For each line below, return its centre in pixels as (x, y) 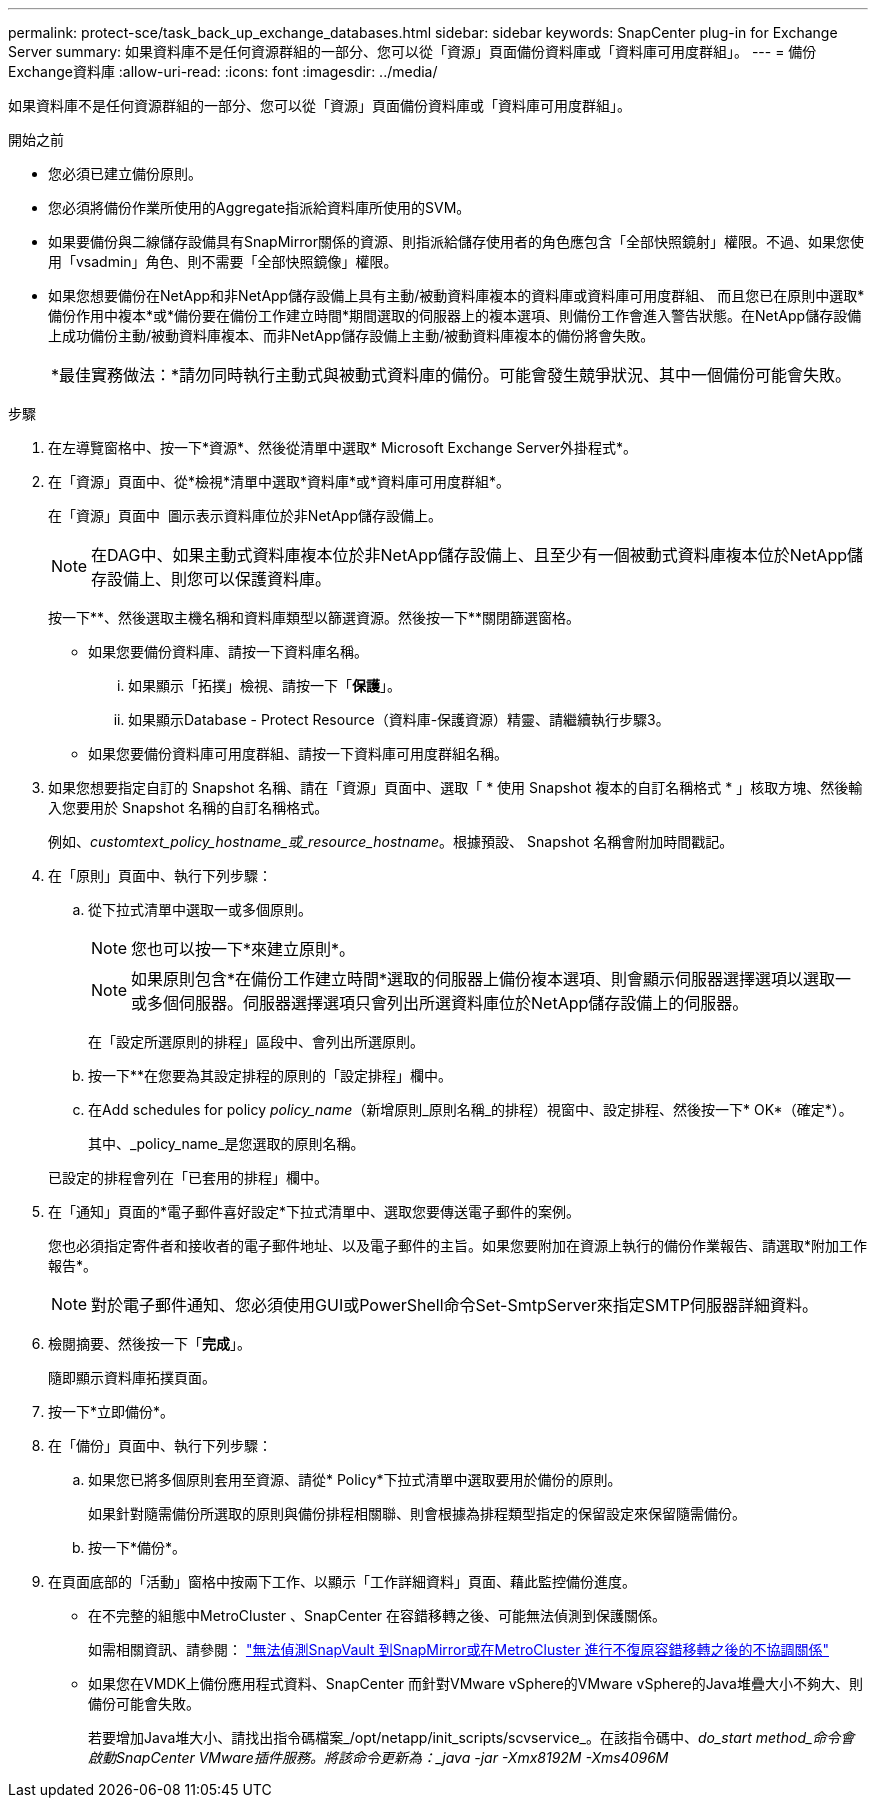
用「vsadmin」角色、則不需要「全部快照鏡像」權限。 (223, 261)
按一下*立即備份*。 (111, 1411)
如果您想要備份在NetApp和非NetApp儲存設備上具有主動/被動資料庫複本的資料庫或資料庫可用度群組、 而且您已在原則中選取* (456, 295)
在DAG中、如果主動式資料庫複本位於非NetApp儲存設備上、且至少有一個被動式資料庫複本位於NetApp (469, 555)
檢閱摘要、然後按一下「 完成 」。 (149, 1343)
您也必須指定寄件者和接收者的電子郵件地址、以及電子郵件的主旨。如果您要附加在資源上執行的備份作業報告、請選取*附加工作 (458, 1245)
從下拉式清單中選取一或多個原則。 (200, 909)
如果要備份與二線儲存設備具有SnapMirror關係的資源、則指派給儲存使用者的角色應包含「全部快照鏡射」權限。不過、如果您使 (456, 241)
